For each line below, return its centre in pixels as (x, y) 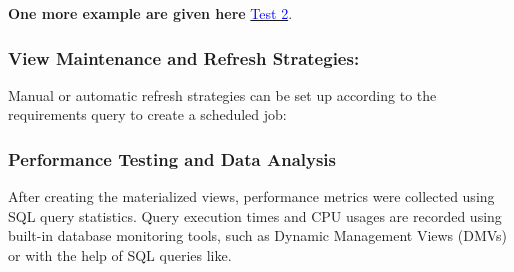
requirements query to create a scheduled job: (147, 114)
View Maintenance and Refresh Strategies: (184, 57)
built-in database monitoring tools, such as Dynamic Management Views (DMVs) (258, 235)
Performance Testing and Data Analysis (172, 158)
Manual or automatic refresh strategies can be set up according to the (222, 94)
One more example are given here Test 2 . (150, 13)
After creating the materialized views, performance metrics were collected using (251, 196)
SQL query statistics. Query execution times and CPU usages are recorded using (255, 215)
